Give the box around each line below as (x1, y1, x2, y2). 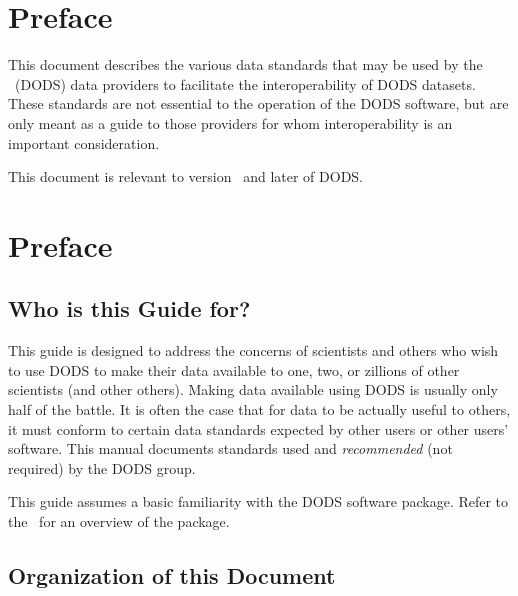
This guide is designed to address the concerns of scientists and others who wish (8, 340, 499, 361)
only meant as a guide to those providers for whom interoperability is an (8, 112, 453, 133)
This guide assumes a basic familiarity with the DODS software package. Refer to (8, 491, 509, 512)
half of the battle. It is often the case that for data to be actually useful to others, (8, 399, 511, 420)
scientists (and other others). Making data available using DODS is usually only (8, 379, 498, 400)
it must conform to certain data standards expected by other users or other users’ (8, 418, 509, 439)
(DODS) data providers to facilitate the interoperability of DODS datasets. (14, 73, 476, 94)
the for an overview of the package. (8, 511, 230, 532)
